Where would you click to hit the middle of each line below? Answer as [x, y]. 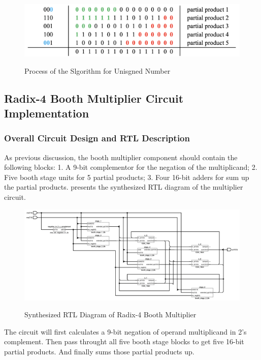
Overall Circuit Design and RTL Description [97, 138]
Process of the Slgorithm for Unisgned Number [97, 70]
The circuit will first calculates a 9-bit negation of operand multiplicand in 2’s [125, 331]
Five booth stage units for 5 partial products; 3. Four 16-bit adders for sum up [127, 177]
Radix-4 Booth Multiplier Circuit [94, 98]
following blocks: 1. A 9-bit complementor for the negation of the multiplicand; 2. [131, 167]
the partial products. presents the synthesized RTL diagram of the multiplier [124, 187]
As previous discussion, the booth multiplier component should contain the [121, 157]
